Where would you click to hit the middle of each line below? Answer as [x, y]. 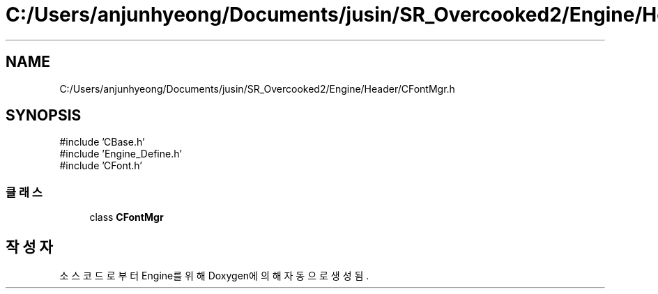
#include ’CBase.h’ [102, 142]
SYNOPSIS [44, 116]
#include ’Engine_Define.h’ [121, 154]
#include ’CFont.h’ [101, 166]
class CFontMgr [127, 217]
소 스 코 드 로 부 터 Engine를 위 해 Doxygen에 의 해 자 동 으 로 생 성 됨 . [214, 276]
